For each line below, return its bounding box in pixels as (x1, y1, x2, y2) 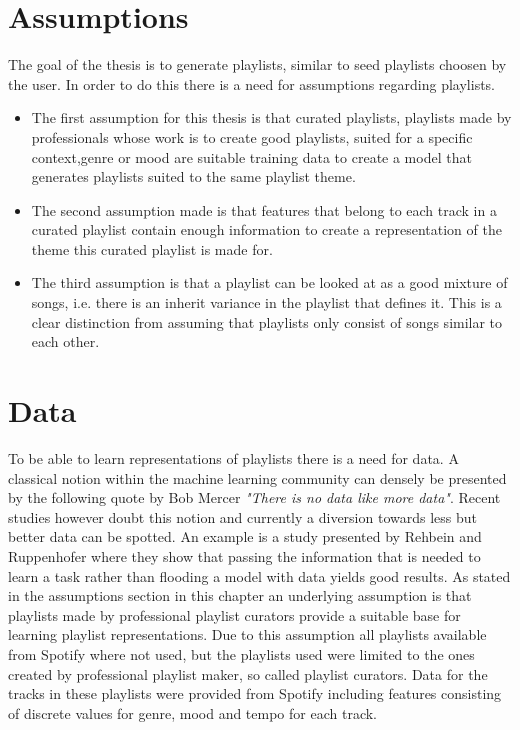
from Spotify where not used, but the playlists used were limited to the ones (8, 643, 475, 664)
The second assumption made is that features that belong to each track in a (31, 199, 497, 220)
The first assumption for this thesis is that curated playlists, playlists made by (31, 107, 512, 128)
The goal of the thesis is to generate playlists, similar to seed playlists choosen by (8, 54, 507, 75)
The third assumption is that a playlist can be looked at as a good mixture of (31, 272, 508, 293)
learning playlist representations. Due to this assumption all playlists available (8, 624, 487, 645)
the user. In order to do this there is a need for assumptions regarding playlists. (8, 73, 496, 94)
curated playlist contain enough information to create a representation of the (31, 219, 502, 240)
